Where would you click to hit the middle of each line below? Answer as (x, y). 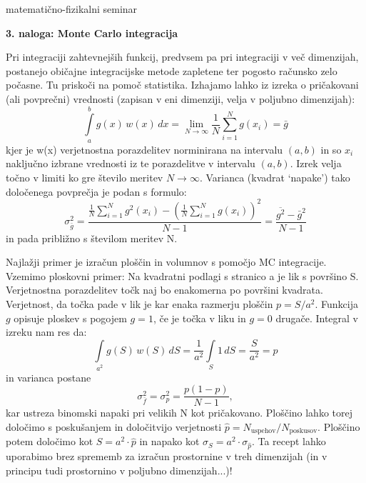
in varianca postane (49, 377)
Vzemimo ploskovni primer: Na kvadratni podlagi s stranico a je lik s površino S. (182, 275)
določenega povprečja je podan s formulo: (96, 191)
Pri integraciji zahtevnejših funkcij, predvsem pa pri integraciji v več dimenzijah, (182, 57)
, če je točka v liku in (199, 318)
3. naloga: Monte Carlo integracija (92, 33)
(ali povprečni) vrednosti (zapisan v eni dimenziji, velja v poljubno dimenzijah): (181, 98)
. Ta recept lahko (289, 441)
